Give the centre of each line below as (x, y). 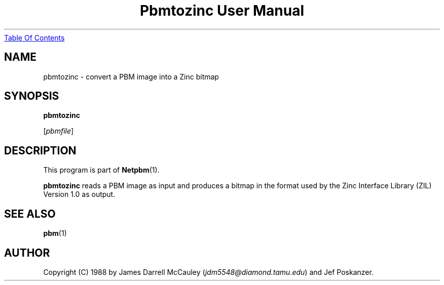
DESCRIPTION (40, 150)
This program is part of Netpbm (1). (101, 170)
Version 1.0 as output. (79, 194)
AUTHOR (27, 253)
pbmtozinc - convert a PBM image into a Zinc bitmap (131, 76)
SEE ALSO (30, 214)
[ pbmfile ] (59, 131)
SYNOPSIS (32, 96)
